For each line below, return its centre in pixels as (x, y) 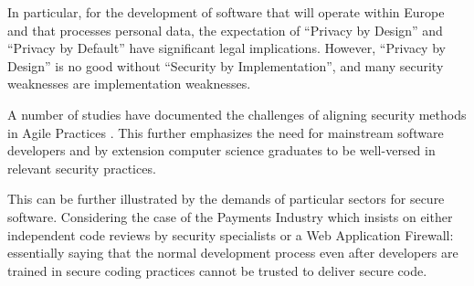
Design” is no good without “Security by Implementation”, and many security (226, 65)
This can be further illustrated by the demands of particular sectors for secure (226, 199)
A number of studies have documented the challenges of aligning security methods (237, 114)
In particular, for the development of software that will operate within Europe (226, 12)
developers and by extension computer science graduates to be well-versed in (221, 150)
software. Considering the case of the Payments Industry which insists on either (230, 216)
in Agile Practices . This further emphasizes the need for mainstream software (226, 132)
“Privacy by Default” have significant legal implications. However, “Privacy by (226, 48)
